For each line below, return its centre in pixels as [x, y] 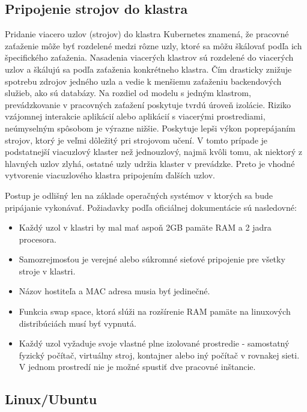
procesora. [38, 239]
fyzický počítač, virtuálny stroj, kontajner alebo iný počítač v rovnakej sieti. [159, 355]
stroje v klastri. [47, 271]
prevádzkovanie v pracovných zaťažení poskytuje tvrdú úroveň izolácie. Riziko [148, 104]
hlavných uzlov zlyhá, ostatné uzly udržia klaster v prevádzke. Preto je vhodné [150, 163]
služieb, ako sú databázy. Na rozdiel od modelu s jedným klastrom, [128, 93]
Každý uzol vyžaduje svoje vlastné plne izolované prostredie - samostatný [154, 343]
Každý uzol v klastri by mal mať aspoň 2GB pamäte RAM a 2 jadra [145, 227]
